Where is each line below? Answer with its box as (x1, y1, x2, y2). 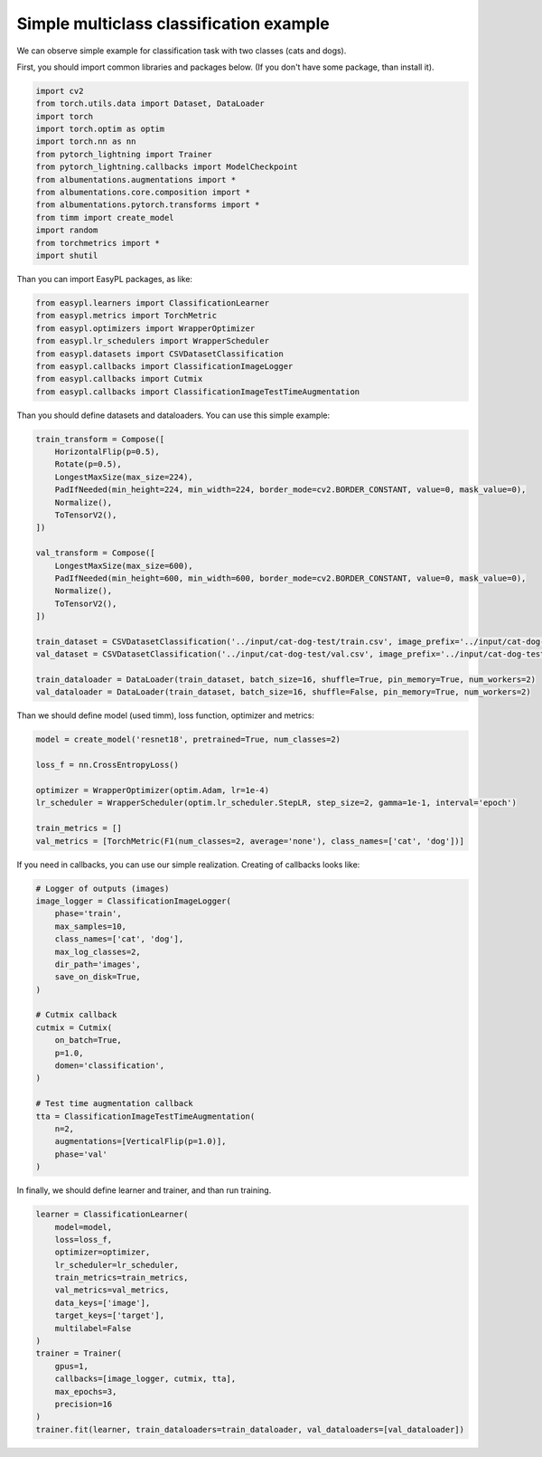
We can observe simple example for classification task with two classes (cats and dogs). (16, 45, 347, 56)
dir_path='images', (54, 959, 142, 970)
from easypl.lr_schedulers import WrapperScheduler (35, 336, 270, 346)
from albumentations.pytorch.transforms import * (35, 200, 260, 210)
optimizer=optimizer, (54, 1247, 151, 1257)
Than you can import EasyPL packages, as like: (16, 273, 193, 284)
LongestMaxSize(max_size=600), (54, 561, 193, 571)
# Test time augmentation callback (35, 1099, 193, 1109)
